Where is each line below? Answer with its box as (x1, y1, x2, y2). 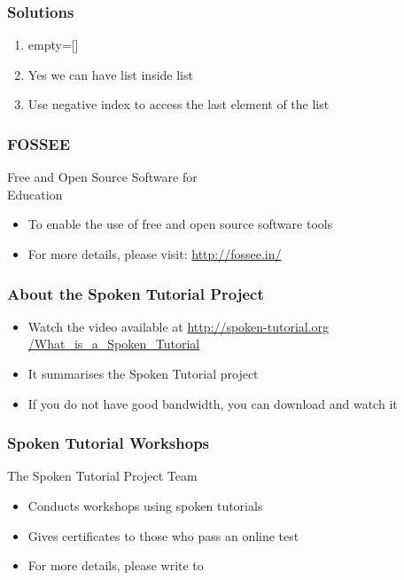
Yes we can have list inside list (27, 65, 193, 83)
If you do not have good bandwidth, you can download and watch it (27, 394, 398, 412)
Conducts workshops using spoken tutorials (27, 497, 263, 514)
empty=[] (27, 35, 79, 54)
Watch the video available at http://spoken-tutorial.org (27, 317, 330, 335)
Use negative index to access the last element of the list (27, 95, 330, 114)
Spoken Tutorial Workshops (7, 432, 210, 454)
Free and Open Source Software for (7, 168, 198, 186)
